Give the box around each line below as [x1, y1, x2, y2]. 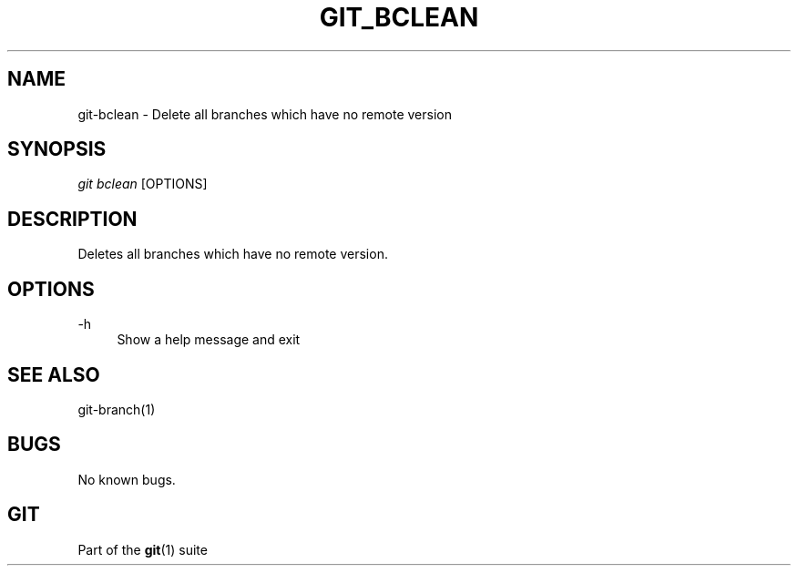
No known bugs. [77, 471, 176, 487]
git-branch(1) [77, 401, 156, 417]
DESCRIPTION [7, 207, 138, 230]
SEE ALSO [7, 363, 100, 386]
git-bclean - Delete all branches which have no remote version [77, 106, 452, 122]
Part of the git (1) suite [77, 541, 208, 558]
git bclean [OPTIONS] [77, 176, 208, 192]
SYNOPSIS [7, 138, 107, 161]
